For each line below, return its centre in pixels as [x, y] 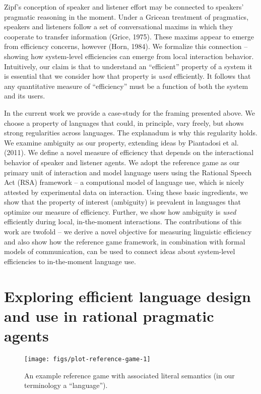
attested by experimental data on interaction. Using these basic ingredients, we [126, 192]
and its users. [25, 96]
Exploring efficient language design [127, 296]
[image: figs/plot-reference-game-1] [87, 359]
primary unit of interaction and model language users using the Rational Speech [128, 172]
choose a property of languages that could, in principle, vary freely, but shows [124, 122]
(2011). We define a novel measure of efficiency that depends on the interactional [129, 152]
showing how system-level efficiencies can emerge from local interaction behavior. [129, 56]
